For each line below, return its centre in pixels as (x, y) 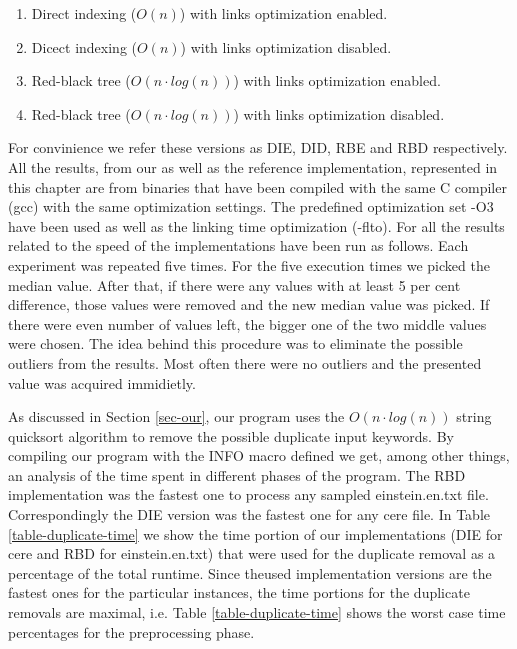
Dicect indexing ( (84, 46)
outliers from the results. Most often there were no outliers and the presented (245, 362)
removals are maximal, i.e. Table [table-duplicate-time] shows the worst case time (257, 612)
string (474, 416)
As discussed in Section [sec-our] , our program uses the (176, 416)
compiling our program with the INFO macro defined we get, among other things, (259, 455)
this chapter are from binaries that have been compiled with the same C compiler (257, 186)
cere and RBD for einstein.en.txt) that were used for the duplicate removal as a (252, 553)
